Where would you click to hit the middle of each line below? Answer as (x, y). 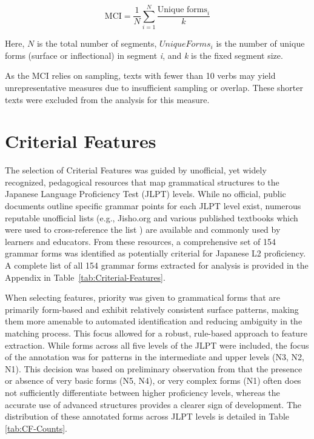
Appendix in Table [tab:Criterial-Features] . (85, 277)
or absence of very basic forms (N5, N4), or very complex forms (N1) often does (153, 380)
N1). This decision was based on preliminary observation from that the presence (154, 368)
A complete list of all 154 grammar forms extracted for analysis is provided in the (157, 265)
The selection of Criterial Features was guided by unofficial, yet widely (136, 170)
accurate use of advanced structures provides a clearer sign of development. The (153, 404)
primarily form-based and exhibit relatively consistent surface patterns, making (152, 309)
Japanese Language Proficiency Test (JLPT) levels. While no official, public (145, 194)
